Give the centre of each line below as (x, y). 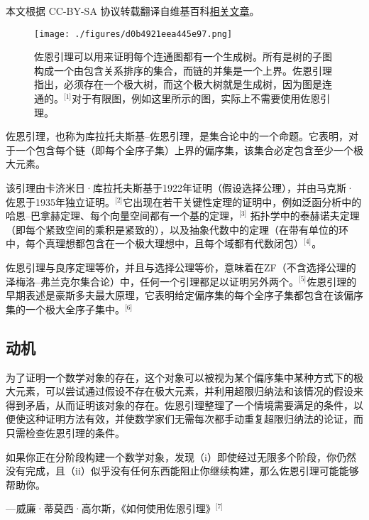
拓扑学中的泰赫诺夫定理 (305, 216)
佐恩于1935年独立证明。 (60, 201)
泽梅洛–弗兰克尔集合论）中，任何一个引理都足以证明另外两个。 (152, 281)
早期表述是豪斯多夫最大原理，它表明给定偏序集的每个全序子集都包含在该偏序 (184, 295)
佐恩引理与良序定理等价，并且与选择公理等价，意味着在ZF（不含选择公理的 (181, 267)
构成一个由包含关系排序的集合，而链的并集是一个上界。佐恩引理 (183, 70)
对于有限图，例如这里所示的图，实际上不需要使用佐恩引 (201, 98)
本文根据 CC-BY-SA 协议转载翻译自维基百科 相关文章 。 (133, 11)
